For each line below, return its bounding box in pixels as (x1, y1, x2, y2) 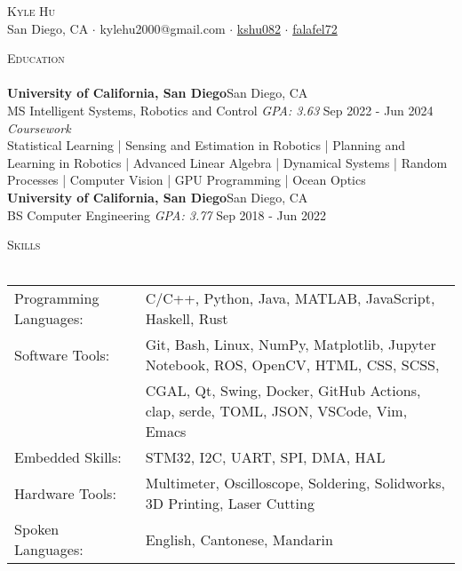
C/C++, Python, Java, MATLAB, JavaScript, (145, 288, 435, 309)
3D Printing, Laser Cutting (145, 493, 315, 514)
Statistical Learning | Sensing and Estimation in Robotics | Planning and (7, 136, 406, 155)
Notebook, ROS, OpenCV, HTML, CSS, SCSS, (145, 354, 440, 376)
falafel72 (292, 19, 338, 37)
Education (7, 49, 65, 67)
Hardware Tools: (14, 482, 116, 504)
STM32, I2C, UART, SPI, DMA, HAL (145, 447, 386, 468)
